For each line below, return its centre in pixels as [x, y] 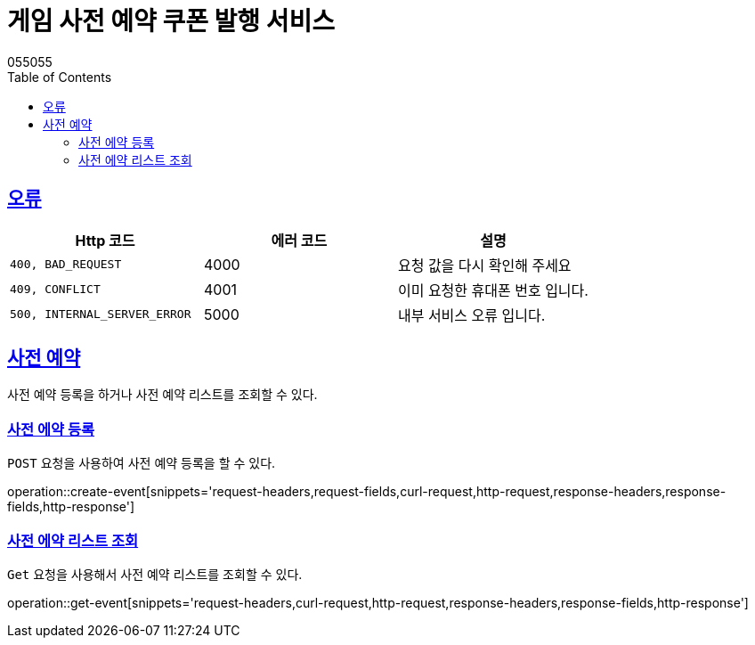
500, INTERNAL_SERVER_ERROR [101, 314]
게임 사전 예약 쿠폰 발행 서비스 [171, 21]
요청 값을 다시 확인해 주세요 [484, 265]
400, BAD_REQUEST [66, 265]
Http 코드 [105, 240]
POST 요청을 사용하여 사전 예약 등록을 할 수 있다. [142, 463]
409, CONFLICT [55, 290]
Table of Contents [60, 77]
